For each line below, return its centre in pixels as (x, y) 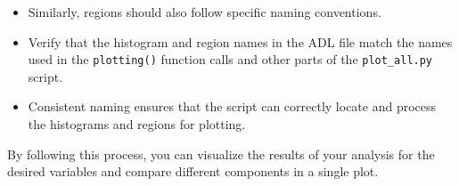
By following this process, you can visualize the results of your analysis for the (221, 154)
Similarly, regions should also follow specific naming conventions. (205, 12)
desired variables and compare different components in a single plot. (193, 171)
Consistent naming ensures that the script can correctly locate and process (232, 106)
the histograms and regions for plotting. (137, 124)
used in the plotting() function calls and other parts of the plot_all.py (230, 59)
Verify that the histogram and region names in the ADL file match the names (240, 41)
